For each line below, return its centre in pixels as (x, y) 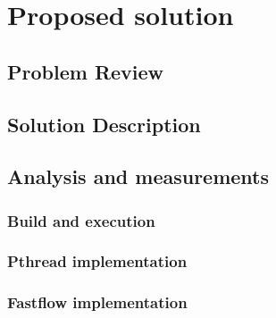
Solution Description (104, 124)
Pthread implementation (97, 261)
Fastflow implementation (97, 302)
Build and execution (81, 220)
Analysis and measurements (138, 176)
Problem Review (86, 71)
